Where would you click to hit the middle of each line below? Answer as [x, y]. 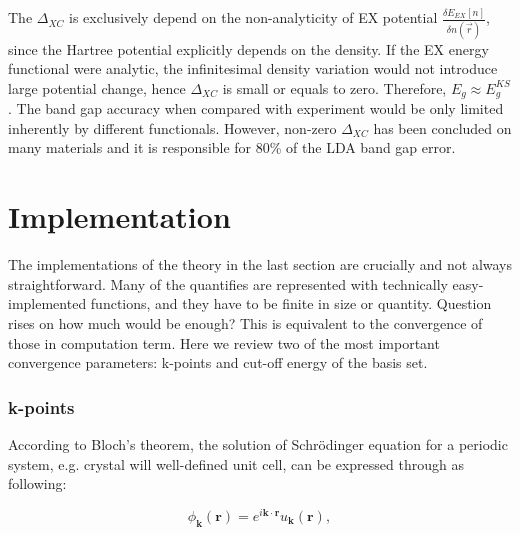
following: [37, 483]
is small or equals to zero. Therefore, [334, 87]
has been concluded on [442, 127]
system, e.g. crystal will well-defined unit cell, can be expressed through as [236, 463]
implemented [47, 303]
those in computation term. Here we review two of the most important [224, 342]
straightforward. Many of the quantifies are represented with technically [228, 283]
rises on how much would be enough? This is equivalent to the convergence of [245, 322]
